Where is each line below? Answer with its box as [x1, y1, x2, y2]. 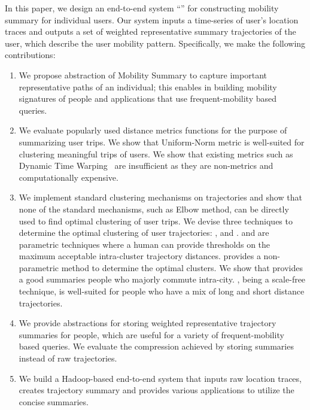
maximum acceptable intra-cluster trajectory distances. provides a [19, 250, 261, 262]
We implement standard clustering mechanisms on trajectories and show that [19, 191, 302, 204]
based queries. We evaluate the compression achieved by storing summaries [19, 340, 294, 353]
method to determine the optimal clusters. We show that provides [61, 261, 303, 274]
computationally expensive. [19, 171, 118, 183]
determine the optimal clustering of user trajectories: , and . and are [19, 226, 269, 239]
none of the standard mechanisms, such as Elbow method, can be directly [19, 202, 289, 215]
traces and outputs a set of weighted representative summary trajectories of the [5, 25, 296, 38]
